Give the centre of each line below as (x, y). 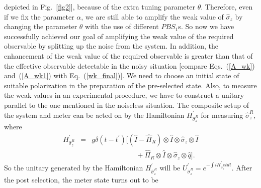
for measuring (222, 115)
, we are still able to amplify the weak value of (152, 16)
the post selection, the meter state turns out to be (81, 179)
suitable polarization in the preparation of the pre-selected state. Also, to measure (130, 85)
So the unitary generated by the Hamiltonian (74, 167)
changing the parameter (41, 26)
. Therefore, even (227, 7)
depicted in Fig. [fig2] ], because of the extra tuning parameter (100, 7)
